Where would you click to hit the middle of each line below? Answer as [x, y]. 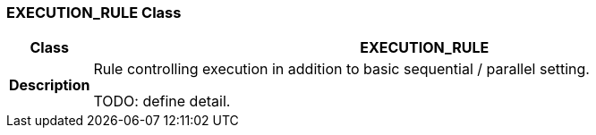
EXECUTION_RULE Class [94, 13]
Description [50, 85]
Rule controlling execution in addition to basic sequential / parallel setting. [341, 69]
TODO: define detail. [162, 101]
